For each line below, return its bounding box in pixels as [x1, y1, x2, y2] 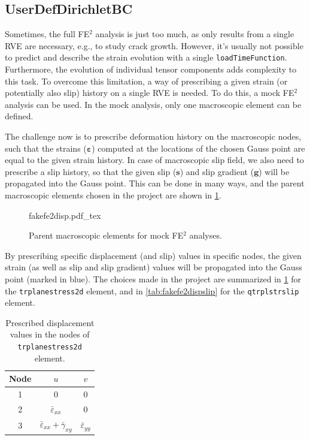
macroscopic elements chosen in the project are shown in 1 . [5, 188, 221, 201]
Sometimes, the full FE [5, 28, 90, 40]
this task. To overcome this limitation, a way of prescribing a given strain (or [5, 74, 288, 87]
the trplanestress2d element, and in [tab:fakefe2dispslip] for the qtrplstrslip [5, 284, 299, 297]
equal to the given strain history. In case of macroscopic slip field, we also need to [5, 153, 304, 166]
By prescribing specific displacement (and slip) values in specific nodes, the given [5, 249, 302, 261]
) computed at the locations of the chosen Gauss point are [92, 141, 305, 154]
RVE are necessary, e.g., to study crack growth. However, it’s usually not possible [5, 39, 303, 52]
